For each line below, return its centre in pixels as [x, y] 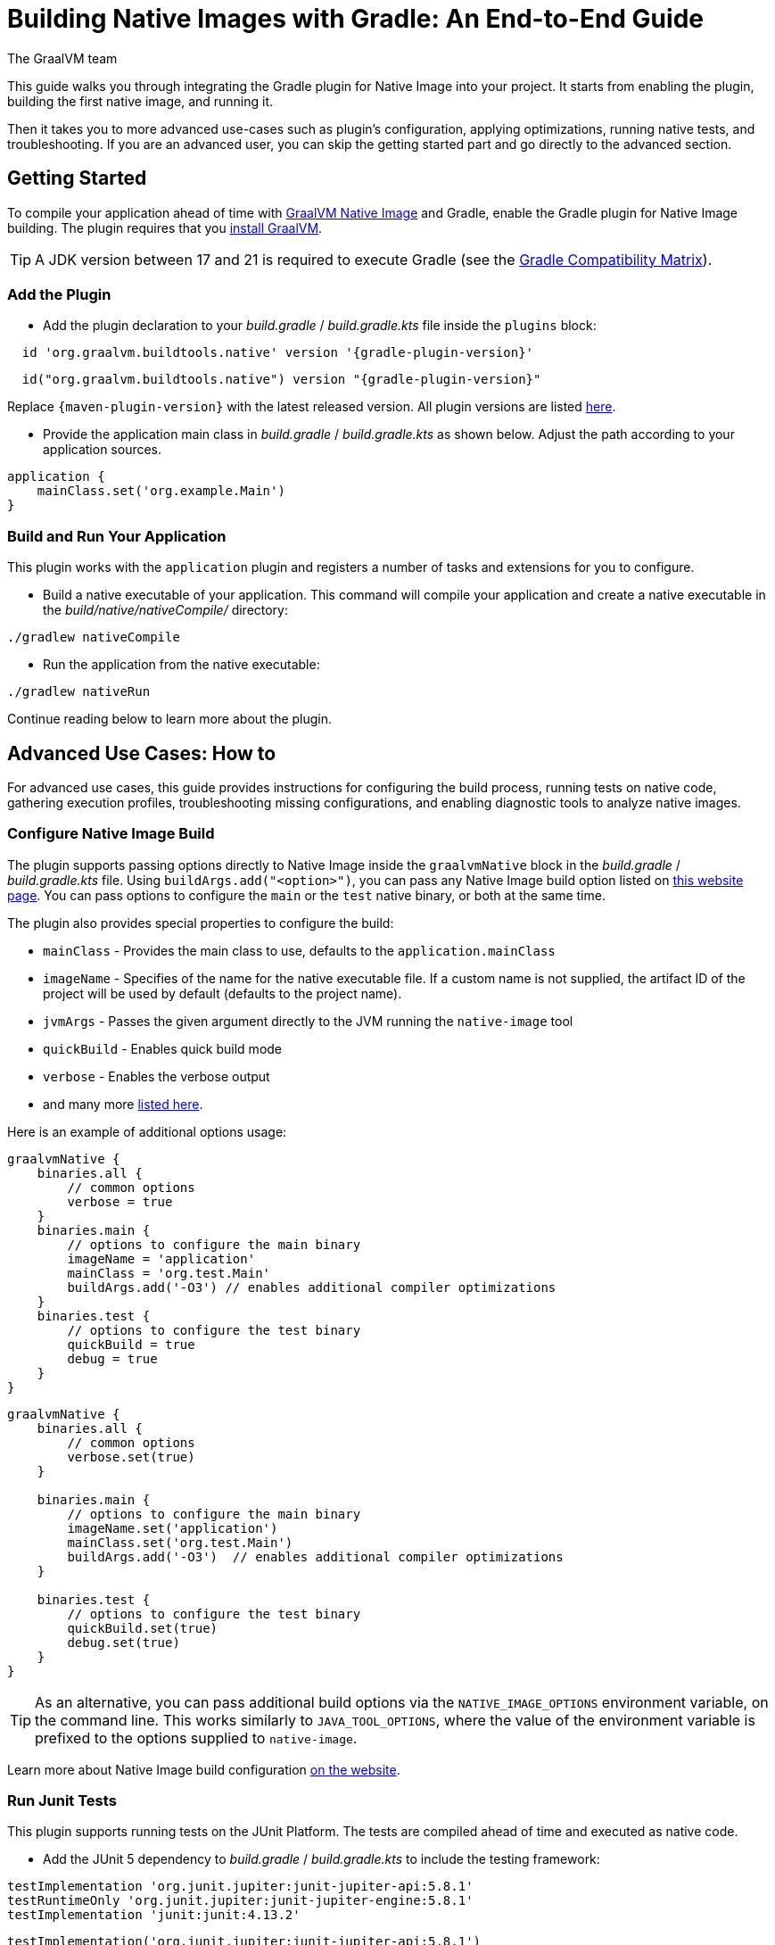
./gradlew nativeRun [79, 692]
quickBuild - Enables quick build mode [163, 1048]
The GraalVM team [62, 58]
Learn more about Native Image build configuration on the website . [204, 1769]
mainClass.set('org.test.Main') [180, 1542]
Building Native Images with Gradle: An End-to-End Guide [355, 19]
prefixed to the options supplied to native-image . [196, 1738]
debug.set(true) [124, 1642]
